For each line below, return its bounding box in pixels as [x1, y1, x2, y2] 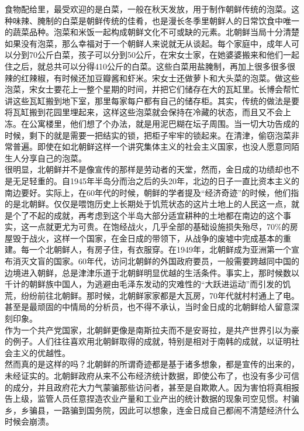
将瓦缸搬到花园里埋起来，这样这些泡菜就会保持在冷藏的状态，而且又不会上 [5, 106, 291, 118]
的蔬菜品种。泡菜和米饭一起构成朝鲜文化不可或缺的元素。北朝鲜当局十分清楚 [5, 26, 299, 38]
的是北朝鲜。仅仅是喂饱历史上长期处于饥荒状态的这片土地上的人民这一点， [5, 198, 291, 210]
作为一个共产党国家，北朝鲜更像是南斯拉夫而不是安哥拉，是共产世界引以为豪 [5, 323, 299, 336]
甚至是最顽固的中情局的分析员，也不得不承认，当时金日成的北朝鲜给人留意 [5, 301, 291, 313]
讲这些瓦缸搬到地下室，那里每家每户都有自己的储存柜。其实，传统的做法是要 [5, 94, 299, 106]
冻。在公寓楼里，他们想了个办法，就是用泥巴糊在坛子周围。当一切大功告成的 [5, 117, 299, 129]
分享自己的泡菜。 [20, 151, 87, 164]
